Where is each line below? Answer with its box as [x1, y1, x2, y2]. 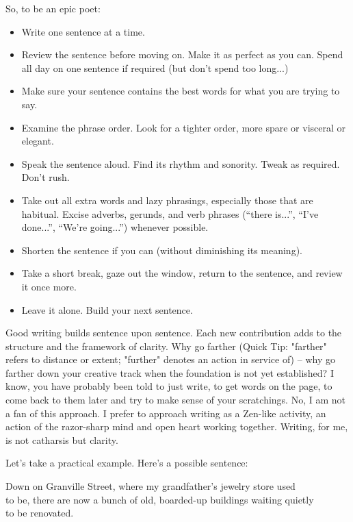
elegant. [21, 134, 54, 148]
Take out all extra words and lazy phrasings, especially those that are [21, 192, 313, 207]
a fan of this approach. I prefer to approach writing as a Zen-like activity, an [5, 406, 326, 420]
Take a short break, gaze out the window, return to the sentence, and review [21, 266, 343, 280]
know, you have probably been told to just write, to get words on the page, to [5, 379, 332, 393]
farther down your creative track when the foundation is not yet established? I [5, 365, 334, 380]
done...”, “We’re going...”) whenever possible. [21, 220, 209, 234]
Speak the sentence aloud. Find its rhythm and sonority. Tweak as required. [21, 156, 340, 171]
